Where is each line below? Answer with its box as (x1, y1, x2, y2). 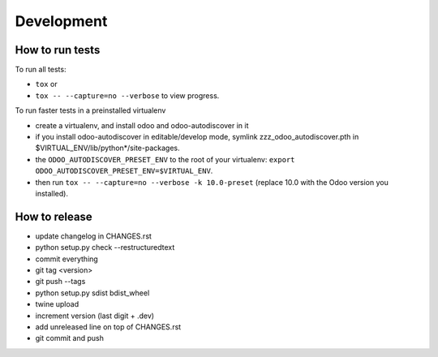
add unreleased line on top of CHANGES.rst (35, 322, 182, 332)
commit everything (35, 254, 99, 264)
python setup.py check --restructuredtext (35, 243, 175, 252)
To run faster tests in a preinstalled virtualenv (15, 105, 166, 115)
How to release (15, 209, 92, 223)
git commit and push (35, 333, 105, 343)
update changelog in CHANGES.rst (35, 231, 152, 241)
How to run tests (15, 43, 101, 57)
